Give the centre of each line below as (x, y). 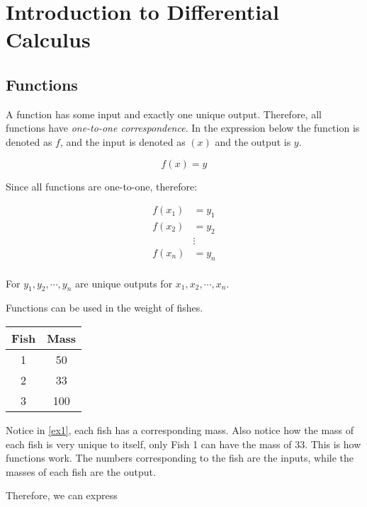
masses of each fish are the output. (81, 471)
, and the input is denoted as (123, 141)
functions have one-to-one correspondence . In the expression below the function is (183, 128)
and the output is (253, 141)
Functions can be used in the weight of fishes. (105, 308)
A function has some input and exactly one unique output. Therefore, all (164, 114)
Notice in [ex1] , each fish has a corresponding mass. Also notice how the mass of (180, 430)
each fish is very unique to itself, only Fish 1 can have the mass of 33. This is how (183, 444)
